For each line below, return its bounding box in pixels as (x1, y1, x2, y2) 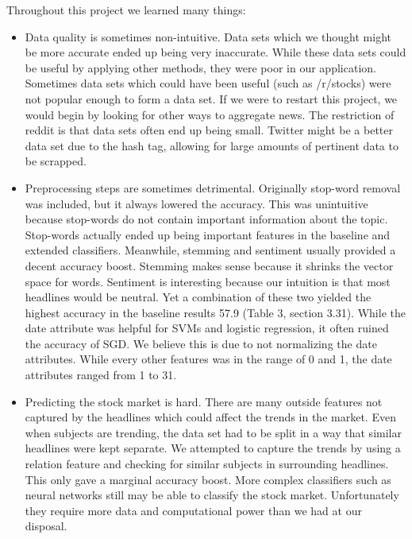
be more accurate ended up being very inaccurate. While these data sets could (25, 44, 406, 60)
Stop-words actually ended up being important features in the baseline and (25, 226, 391, 242)
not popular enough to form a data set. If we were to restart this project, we (25, 90, 398, 107)
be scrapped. (25, 153, 87, 169)
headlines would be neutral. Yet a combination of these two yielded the (25, 289, 372, 305)
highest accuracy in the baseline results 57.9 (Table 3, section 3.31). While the (25, 304, 406, 320)
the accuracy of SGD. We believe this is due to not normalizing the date (25, 335, 377, 351)
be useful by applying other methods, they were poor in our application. (25, 59, 376, 76)
